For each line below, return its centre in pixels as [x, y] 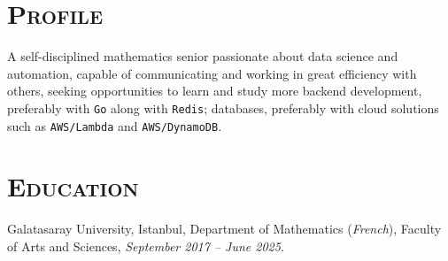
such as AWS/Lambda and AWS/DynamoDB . [115, 125]
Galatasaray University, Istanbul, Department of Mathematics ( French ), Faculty [224, 229]
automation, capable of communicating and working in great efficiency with [212, 73]
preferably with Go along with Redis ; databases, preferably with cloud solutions [223, 107]
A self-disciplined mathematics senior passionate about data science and [203, 56]
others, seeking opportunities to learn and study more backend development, [215, 91]
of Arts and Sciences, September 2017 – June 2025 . [146, 246]
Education [73, 186]
